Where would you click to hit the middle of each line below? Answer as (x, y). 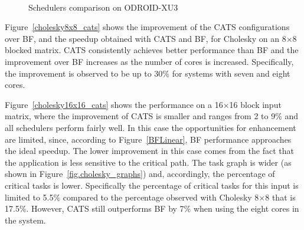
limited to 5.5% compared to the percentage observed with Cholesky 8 (132, 197)
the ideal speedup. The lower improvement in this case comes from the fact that (149, 151)
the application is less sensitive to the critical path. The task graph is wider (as (148, 162)
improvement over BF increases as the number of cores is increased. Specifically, (149, 61)
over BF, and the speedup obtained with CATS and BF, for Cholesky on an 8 (146, 38)
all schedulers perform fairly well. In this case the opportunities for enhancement (151, 127)
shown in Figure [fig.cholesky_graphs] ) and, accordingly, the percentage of (140, 174)
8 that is (280, 197)
